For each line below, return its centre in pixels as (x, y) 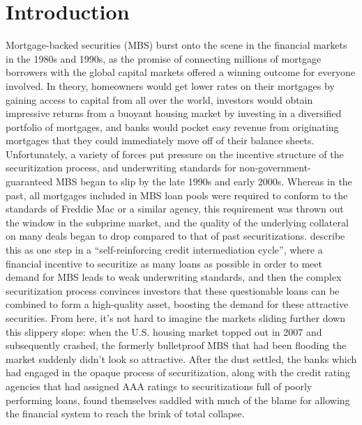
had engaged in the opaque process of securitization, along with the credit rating (178, 372)
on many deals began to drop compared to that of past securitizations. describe (175, 236)
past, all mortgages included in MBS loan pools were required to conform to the (177, 195)
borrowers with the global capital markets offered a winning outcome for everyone (180, 72)
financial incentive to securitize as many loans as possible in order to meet (164, 263)
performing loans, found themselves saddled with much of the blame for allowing (178, 400)
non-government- (275, 168)
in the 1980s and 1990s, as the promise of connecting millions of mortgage (164, 58)
